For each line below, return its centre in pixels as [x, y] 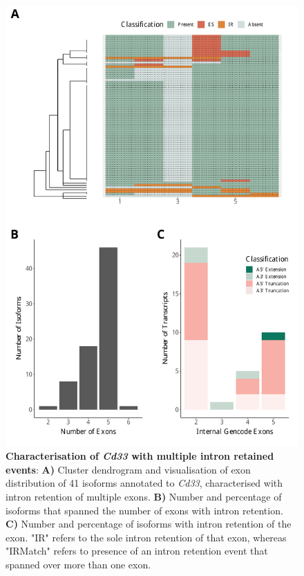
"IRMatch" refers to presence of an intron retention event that [137, 551]
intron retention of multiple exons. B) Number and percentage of [144, 496]
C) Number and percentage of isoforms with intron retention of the [149, 524]
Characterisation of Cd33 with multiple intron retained [140, 456]
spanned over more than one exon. [78, 564]
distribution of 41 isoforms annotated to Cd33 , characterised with [144, 483]
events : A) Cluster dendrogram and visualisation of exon [128, 469]
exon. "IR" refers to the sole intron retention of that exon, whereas [146, 537]
